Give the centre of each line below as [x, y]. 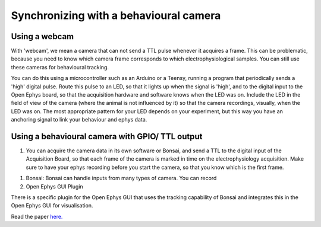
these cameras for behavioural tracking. [60, 67]
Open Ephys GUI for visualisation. [52, 206]
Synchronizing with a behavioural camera [116, 15]
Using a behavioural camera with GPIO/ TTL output [107, 137]
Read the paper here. [37, 216]
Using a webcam [43, 36]
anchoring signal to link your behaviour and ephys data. [79, 120]
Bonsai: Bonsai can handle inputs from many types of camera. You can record [121, 178]
